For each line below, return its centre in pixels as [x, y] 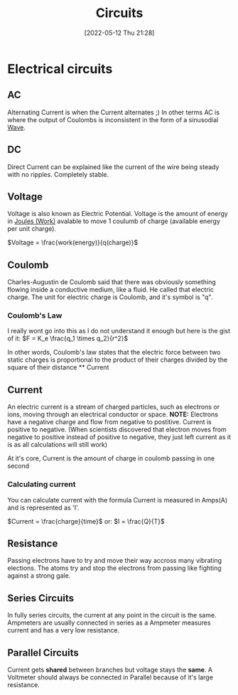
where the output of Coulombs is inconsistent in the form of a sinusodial [113, 119]
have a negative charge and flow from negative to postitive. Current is [109, 422]
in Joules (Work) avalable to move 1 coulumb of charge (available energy [114, 221]
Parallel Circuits [43, 653]
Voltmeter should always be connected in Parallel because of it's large [110, 677]
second [18, 466]
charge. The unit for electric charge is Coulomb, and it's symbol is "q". [110, 297]
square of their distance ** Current [58, 367]
